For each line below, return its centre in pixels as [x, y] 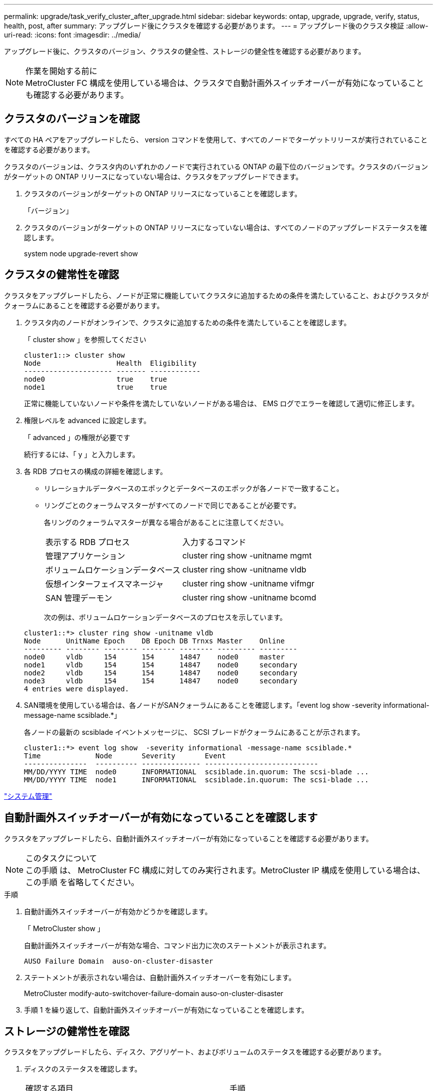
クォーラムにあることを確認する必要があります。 [84, 305]
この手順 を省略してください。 [82, 882]
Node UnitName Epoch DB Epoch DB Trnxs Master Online [154, 641]
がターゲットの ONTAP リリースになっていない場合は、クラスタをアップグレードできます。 [153, 176]
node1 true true [96, 387]
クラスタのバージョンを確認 [72, 119]
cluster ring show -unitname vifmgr [248, 583]
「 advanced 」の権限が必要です [77, 437]
